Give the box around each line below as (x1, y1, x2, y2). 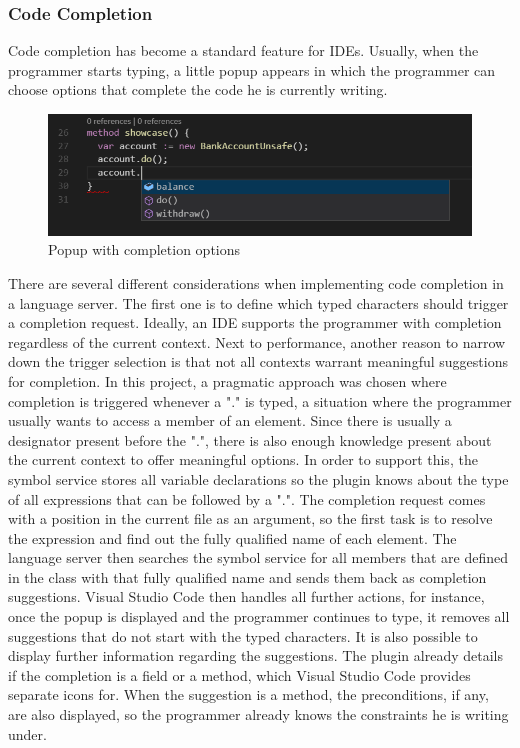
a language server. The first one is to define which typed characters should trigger (8, 292, 509, 313)
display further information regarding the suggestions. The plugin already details (8, 645, 503, 666)
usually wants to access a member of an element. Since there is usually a (8, 410, 452, 431)
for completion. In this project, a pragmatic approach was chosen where (8, 370, 447, 391)
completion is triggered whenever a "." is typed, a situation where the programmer (8, 390, 512, 411)
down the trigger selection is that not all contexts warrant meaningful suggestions (8, 351, 508, 372)
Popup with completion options (48, 239, 241, 260)
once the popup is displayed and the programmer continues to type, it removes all (8, 606, 510, 627)
